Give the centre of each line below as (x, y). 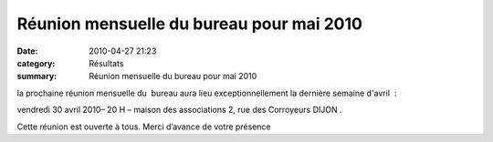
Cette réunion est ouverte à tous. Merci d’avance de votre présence (144, 127)
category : (36, 63)
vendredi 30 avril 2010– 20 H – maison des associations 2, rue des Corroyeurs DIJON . (179, 110)
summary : (37, 76)
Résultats (106, 63)
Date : (27, 51)
